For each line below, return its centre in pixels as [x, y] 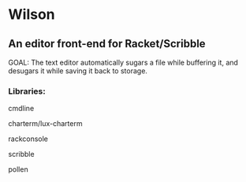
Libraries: [27, 91]
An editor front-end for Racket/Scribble [107, 44]
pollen [19, 169]
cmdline [21, 109]
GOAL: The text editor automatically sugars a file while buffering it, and [123, 62]
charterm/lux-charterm [45, 124]
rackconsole [28, 139]
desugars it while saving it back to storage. [78, 71]
